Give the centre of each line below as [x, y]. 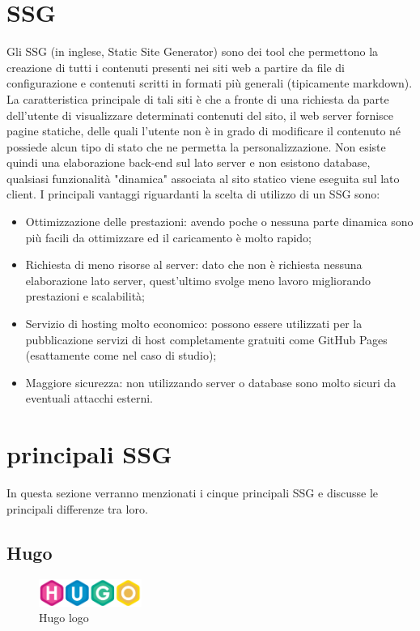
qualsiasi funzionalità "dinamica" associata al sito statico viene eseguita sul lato [203, 178]
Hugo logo [64, 618]
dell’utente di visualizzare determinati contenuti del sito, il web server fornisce [200, 115]
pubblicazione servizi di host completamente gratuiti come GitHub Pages [206, 339]
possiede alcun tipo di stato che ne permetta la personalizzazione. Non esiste [196, 146]
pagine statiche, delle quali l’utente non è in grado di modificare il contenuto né [204, 131]
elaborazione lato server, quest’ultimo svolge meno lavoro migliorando [198, 280]
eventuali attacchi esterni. [89, 398]
